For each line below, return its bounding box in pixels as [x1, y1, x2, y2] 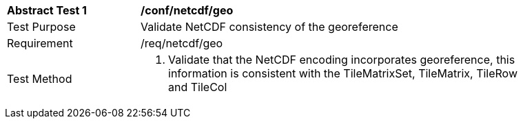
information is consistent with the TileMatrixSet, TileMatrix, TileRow [168, 66, 518, 80]
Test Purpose [7, 20, 76, 34]
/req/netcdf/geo [141, 36, 223, 50]
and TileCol [168, 80, 227, 94]
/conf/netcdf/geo [141, 3, 234, 17]
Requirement [7, 36, 73, 50]
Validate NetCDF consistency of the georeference [141, 20, 398, 34]
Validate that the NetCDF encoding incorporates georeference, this [168, 53, 515, 66]
